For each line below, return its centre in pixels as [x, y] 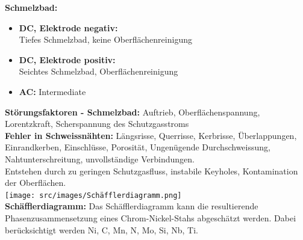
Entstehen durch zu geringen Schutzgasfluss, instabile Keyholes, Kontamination [151, 171]
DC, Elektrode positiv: [67, 59]
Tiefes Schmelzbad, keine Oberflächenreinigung [105, 39]
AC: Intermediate [52, 91]
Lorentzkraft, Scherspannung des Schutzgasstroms [97, 124]
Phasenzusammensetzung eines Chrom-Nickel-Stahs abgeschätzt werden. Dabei [151, 217]
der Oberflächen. [36, 183]
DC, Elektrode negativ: [68, 27]
